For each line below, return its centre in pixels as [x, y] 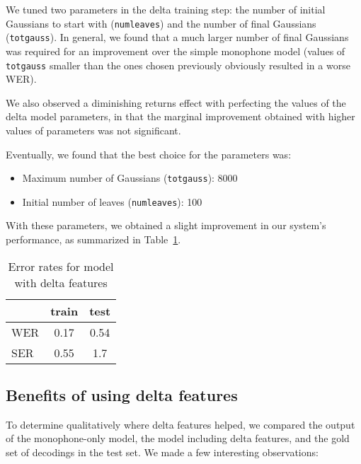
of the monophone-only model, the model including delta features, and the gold [178, 438]
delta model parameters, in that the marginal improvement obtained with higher [180, 116]
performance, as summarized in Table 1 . [93, 239]
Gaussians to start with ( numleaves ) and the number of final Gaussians [161, 23]
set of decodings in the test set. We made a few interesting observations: [162, 452]
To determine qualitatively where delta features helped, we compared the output [180, 424]
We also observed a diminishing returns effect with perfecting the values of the [176, 102]
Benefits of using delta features [122, 395]
